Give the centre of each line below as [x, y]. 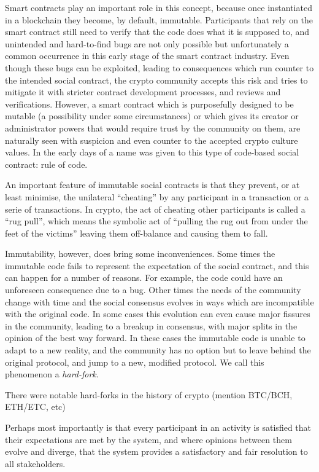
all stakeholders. [35, 463]
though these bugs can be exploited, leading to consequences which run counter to [159, 67]
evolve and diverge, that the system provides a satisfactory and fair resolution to [156, 451]
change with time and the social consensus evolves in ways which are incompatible [159, 301]
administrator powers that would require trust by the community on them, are [153, 128]
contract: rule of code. [46, 164]
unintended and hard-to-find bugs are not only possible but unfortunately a [147, 43]
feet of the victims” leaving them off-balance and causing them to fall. [136, 233]
